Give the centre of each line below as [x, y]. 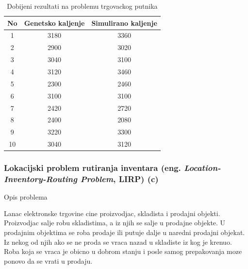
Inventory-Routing [41, 178]
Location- [202, 168]
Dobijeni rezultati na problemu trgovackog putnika [82, 6]
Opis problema [26, 197]
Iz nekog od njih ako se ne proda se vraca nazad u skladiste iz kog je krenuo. [118, 242]
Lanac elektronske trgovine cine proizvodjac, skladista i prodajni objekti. [112, 213]
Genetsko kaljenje [54, 23]
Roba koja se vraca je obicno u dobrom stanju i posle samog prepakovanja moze [123, 251]
